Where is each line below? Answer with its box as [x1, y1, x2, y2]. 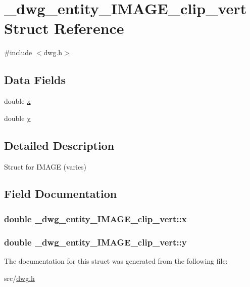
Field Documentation [4, 186, 117, 201]
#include [4, 47, 32, 58]
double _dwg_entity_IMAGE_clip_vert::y [4, 235, 187, 248]
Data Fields [4, 72, 66, 88]
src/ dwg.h [4, 272, 35, 283]
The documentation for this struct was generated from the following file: [4, 255, 228, 266]
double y [4, 112, 31, 123]
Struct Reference [4, 18, 124, 38]
